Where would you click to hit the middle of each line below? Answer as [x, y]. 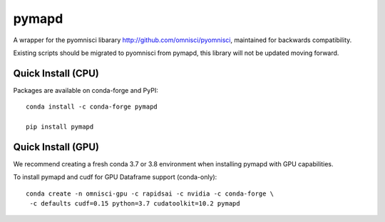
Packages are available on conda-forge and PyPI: [86, 90]
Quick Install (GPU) [56, 147]
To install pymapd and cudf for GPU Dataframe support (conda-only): [115, 177]
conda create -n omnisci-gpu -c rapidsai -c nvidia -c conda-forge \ [150, 193]
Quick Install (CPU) [56, 73]
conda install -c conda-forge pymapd [92, 107]
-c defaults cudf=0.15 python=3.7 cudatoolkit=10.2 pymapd [135, 204]
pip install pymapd [60, 127]
